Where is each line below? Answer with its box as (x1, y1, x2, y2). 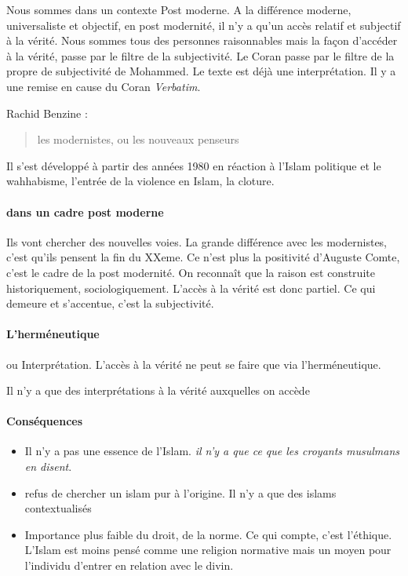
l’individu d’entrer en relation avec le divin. (24, 557, 234, 574)
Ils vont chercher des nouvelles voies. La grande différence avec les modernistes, (6, 233, 387, 250)
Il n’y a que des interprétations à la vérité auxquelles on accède (6, 382, 310, 399)
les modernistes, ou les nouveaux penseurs (37, 131, 239, 148)
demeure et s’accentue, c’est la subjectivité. (6, 295, 214, 312)
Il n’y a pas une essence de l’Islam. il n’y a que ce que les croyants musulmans (24, 443, 400, 459)
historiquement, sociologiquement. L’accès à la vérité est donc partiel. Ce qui (6, 279, 376, 296)
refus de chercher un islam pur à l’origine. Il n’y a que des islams (24, 484, 337, 501)
